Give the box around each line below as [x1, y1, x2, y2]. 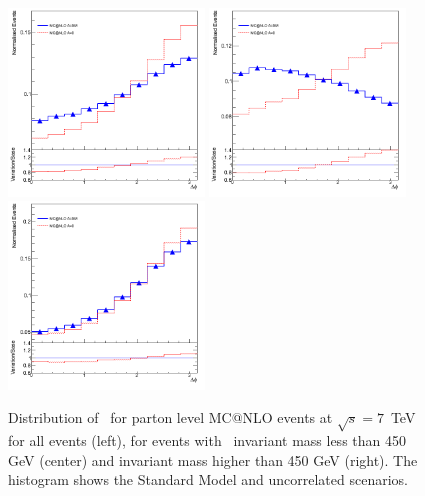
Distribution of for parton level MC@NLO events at [8, 407, 333, 428]
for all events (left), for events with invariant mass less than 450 [8, 430, 406, 451]
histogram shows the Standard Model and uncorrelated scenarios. [8, 469, 408, 490]
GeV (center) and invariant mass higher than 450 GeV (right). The [8, 449, 418, 470]
